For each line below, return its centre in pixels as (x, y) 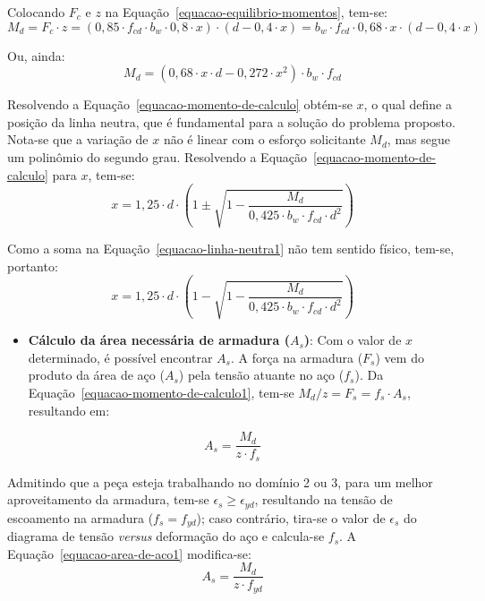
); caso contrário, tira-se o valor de (291, 517)
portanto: (33, 266)
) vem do (400, 357)
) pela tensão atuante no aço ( (261, 375)
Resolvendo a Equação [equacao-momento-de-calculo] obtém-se (180, 104)
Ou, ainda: (36, 55)
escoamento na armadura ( (81, 517)
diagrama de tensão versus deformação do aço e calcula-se (166, 536)
